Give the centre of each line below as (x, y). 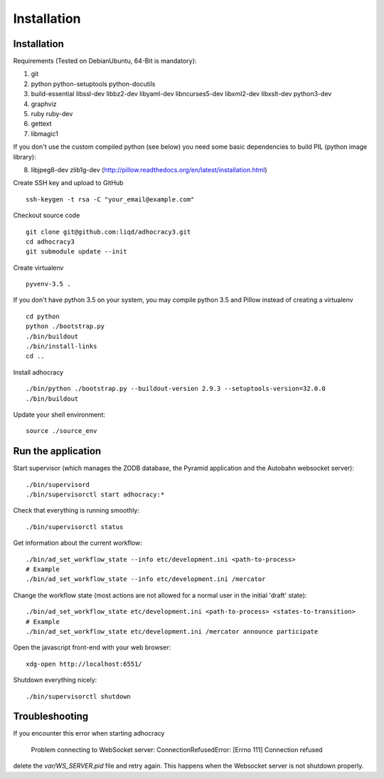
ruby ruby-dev (52, 114)
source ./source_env (62, 431)
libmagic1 (44, 134)
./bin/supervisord (58, 485)
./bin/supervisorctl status (75, 527)
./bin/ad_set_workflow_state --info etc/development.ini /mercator (146, 579)
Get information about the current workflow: (78, 543)
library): (25, 157)
